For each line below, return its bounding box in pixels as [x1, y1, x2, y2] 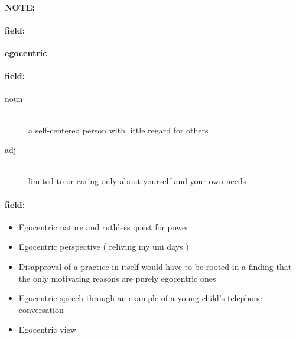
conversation [18, 303, 64, 315]
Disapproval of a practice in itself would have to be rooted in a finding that [18, 260, 292, 272]
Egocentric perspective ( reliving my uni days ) [18, 240, 189, 253]
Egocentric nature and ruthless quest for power [18, 220, 189, 233]
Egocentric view [18, 323, 76, 335]
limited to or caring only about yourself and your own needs [28, 175, 246, 187]
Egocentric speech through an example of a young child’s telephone [18, 292, 262, 304]
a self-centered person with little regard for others [28, 123, 209, 136]
